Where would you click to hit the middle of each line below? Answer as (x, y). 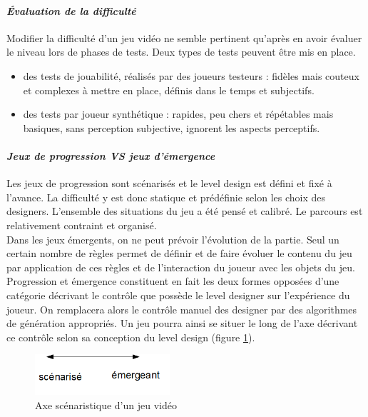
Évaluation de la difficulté (71, 10)
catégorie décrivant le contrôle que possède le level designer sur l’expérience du (178, 295)
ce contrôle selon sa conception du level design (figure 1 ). (131, 337)
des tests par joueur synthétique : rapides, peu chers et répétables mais (178, 114)
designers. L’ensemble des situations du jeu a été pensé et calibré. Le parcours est (185, 211)
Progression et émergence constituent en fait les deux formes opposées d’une (173, 281)
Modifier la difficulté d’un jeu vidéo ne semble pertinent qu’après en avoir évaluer (184, 37)
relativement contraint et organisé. (82, 225)
